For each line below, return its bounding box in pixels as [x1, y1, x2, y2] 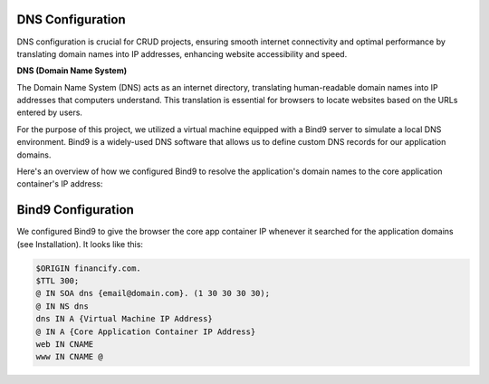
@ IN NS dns [35, 301, 90, 312]
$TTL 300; [35, 276, 80, 286]
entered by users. [16, 107, 83, 118]
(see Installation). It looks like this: [16, 238, 144, 249]
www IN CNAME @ [35, 351, 103, 362]
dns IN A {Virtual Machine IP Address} [35, 313, 213, 324]
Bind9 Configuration [16, 202, 135, 217]
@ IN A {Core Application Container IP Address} [35, 326, 256, 337]
